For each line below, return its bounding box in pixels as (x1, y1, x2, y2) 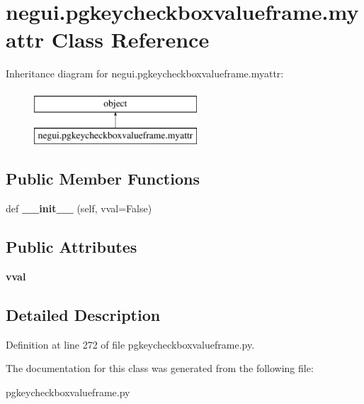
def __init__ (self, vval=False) (6, 201, 152, 216)
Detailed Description (6, 304, 161, 326)
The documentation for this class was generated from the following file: (6, 361, 314, 376)
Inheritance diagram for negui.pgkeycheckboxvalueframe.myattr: (6, 66, 284, 81)
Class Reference (51, 25, 210, 54)
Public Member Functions (6, 168, 200, 190)
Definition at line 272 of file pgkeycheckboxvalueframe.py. (6, 337, 255, 351)
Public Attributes (6, 236, 137, 258)
